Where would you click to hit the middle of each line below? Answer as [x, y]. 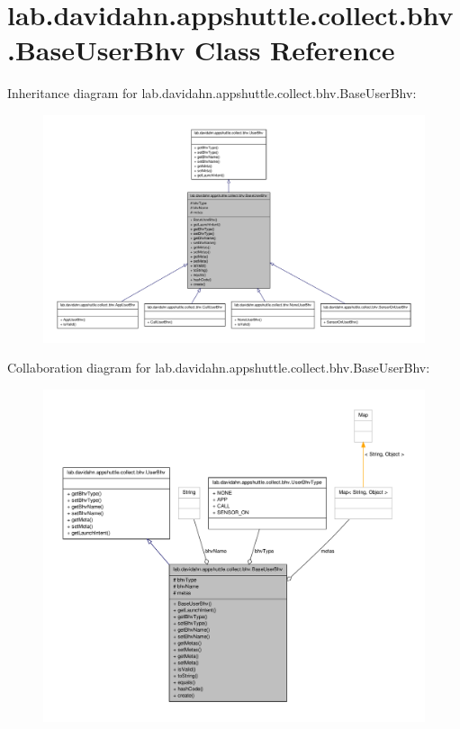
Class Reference [295, 50]
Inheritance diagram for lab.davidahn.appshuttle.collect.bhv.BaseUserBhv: [212, 93]
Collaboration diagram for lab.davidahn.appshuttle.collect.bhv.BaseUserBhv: [219, 368]
